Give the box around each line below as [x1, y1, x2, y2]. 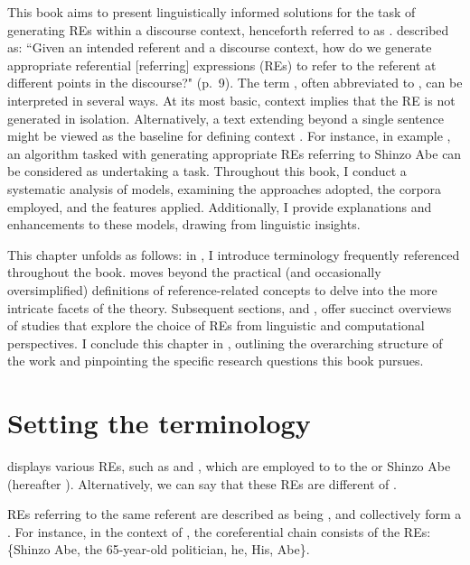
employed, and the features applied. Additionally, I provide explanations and [7, 197, 432, 216]
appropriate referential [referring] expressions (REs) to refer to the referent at [7, 55, 437, 74]
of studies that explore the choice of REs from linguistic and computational [7, 316, 425, 335]
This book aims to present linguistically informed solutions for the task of [7, 3, 416, 21]
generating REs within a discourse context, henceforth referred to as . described [7, 20, 449, 39]
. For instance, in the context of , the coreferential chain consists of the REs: [7, 522, 431, 541]
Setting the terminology [7, 404, 311, 441]
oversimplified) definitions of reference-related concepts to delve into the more [7, 280, 437, 299]
